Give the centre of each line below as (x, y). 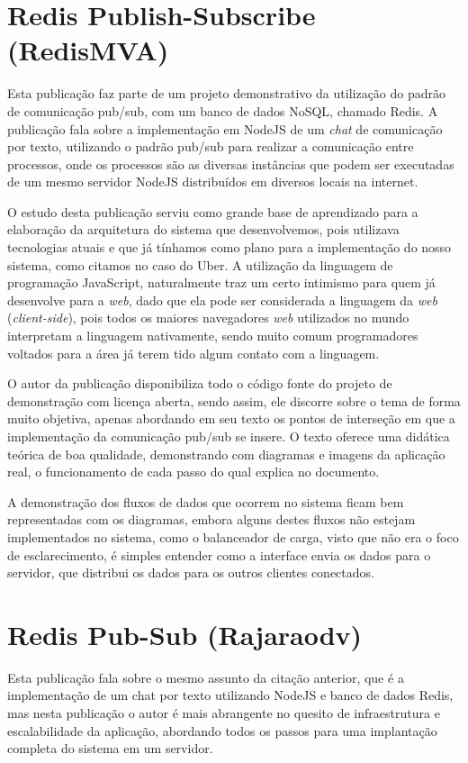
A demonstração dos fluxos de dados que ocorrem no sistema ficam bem (206, 501)
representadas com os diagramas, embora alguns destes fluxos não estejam (211, 519)
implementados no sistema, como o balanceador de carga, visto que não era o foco (233, 536)
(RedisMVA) (88, 50)
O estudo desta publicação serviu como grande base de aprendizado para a (213, 211)
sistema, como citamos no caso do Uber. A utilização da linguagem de (200, 264)
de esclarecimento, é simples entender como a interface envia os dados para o (219, 554)
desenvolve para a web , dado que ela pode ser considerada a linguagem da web (222, 300)
